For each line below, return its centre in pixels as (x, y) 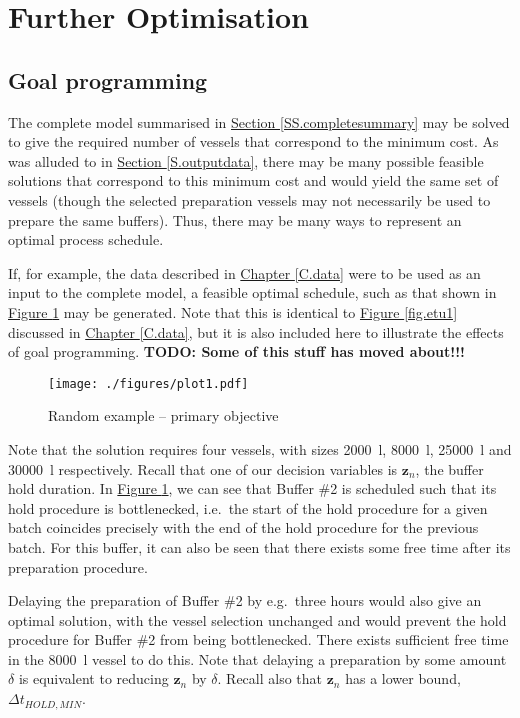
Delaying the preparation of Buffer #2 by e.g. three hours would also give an (245, 600)
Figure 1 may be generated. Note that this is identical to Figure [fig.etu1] (233, 311)
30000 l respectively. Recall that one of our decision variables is (203, 468)
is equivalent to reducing (93, 678)
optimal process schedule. (86, 239)
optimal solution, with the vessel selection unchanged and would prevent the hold (257, 619)
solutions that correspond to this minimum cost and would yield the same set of (253, 180)
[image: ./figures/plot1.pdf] (148, 383)
